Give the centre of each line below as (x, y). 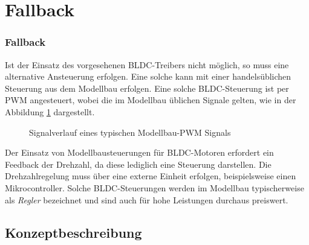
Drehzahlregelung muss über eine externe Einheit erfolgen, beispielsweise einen (151, 176)
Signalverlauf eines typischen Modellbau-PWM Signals (130, 132)
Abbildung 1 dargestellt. (50, 111)
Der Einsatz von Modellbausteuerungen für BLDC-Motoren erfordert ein (139, 152)
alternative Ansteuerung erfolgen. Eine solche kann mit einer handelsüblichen (148, 76)
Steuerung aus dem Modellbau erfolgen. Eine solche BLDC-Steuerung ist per (147, 88)
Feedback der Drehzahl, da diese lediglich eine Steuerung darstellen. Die (138, 164)
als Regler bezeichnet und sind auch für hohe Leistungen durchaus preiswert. (147, 199)
